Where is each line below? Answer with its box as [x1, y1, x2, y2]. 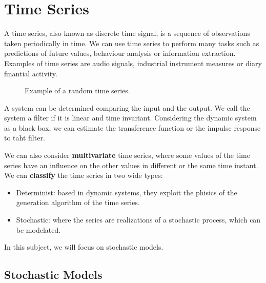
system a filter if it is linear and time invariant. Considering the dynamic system [4, 112, 257, 123]
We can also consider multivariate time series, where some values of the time [4, 150, 250, 160]
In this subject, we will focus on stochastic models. [4, 241, 163, 252]
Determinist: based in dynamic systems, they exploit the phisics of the [16, 187, 237, 197]
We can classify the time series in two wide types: [4, 170, 163, 180]
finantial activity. [4, 68, 57, 78]
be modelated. [16, 224, 61, 235]
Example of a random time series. [25, 85, 130, 96]
